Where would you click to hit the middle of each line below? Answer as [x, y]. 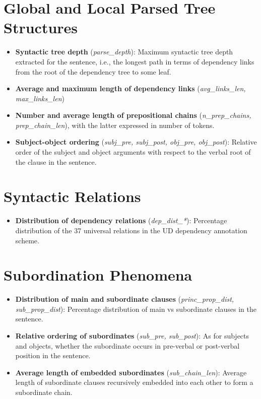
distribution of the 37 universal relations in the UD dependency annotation [131, 230]
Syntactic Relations [72, 196]
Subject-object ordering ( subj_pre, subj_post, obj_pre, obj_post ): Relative [136, 142]
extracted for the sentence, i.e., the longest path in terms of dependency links [135, 61]
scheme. [27, 240]
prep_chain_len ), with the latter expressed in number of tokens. [115, 125]
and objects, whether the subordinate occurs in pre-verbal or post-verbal [127, 345]
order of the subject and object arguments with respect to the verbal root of [133, 152]
